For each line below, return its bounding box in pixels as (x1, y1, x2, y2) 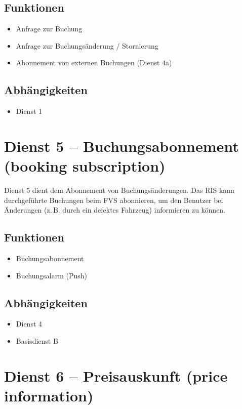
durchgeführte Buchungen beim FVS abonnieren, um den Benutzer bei (4, 194, 223, 205)
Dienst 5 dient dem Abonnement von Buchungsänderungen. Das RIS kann (4, 185, 234, 195)
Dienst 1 (16, 106, 43, 116)
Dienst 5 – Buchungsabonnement (4, 135, 239, 156)
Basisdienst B (16, 336, 58, 346)
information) (4, 385, 94, 406)
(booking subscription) (4, 155, 166, 176)
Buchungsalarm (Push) (16, 270, 88, 280)
